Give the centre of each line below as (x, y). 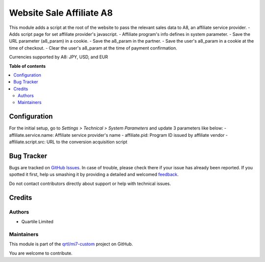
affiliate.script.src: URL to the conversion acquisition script (68, 142)
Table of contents (27, 66)
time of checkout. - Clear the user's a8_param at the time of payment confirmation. (93, 48)
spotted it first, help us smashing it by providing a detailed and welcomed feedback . (94, 175)
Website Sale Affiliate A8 (61, 13)
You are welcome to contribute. (41, 253)
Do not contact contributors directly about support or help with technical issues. (90, 183)
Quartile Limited (37, 221)
